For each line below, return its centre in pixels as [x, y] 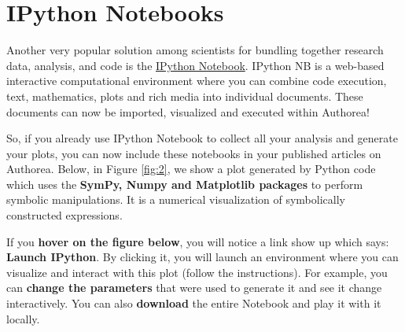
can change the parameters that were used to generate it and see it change [194, 288]
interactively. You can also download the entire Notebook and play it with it [194, 303]
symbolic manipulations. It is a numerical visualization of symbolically [176, 199]
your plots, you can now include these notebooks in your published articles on [194, 153]
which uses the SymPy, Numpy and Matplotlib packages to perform [185, 184]
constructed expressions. [64, 215]
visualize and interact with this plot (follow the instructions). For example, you [197, 272]
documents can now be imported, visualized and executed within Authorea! [188, 111]
